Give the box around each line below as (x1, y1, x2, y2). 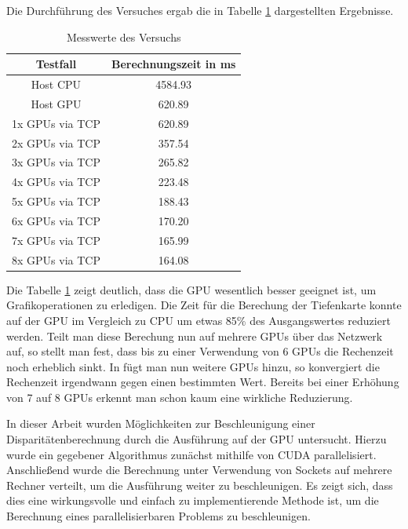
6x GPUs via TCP (12, 212, 100, 228)
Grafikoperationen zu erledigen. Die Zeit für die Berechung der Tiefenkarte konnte (6, 297, 402, 313)
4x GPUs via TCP (12, 173, 100, 190)
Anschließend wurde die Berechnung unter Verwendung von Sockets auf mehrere (6, 462, 392, 478)
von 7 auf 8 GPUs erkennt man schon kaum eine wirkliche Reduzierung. (6, 389, 353, 405)
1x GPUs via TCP (12, 115, 100, 131)
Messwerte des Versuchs (66, 28, 181, 45)
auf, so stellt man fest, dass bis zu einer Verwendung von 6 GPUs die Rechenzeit (6, 343, 394, 359)
